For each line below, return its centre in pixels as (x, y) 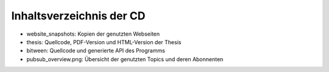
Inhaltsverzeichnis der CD (78, 16)
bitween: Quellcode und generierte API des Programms (96, 51)
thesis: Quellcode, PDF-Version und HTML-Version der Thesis (104, 42)
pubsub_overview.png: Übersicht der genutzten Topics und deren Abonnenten (125, 59)
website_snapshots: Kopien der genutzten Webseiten (93, 34)
